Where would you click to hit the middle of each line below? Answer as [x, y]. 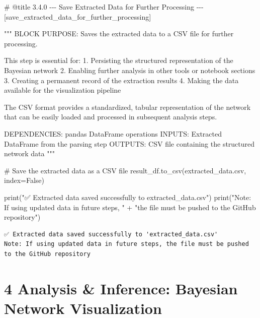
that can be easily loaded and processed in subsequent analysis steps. [111, 117]
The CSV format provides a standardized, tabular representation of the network [127, 107]
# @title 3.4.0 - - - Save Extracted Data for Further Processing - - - [104, 7]
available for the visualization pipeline [63, 90]
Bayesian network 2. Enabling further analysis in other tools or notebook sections [130, 70]
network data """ [29, 153]
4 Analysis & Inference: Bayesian [121, 288]
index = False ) [24, 180]
